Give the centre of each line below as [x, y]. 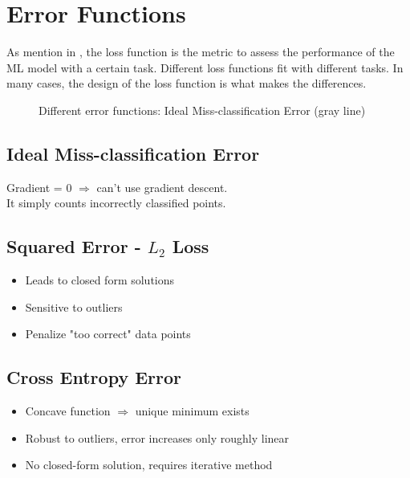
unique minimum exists [192, 411]
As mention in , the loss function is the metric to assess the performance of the [201, 52]
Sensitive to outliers [74, 306]
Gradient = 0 [39, 187]
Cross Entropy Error [94, 377]
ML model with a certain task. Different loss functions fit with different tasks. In [205, 67]
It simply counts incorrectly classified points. [116, 203]
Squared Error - [74, 246]
